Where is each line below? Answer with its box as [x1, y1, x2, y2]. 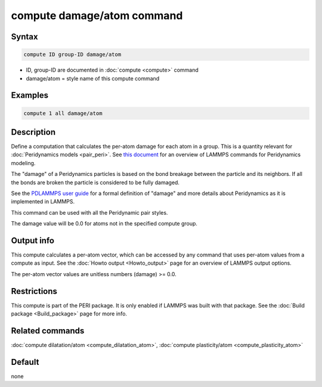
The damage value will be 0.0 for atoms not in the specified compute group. [11, 220, 198, 227]
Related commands [11, 326, 85, 336]
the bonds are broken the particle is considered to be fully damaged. [11, 179, 180, 186]
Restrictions [11, 286, 58, 296]
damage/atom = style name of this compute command [26, 75, 160, 82]
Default [11, 357, 39, 367]
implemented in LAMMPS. [11, 198, 75, 205]
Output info [11, 236, 55, 246]
